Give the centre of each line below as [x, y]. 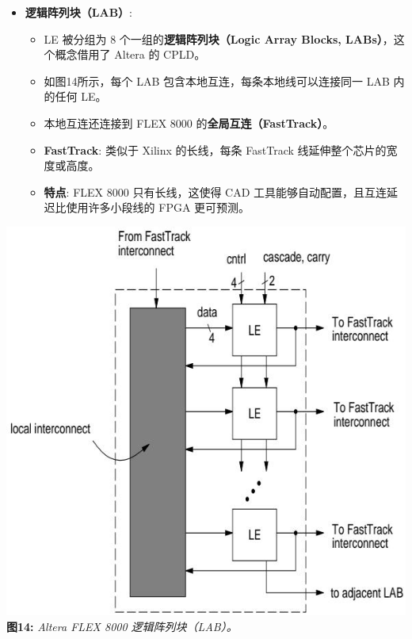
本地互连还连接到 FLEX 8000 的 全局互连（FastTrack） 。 [189, 122]
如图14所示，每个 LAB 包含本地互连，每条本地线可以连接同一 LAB [217, 80]
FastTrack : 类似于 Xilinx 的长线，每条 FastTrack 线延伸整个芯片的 [215, 149]
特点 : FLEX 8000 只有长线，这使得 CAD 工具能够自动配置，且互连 [216, 191]
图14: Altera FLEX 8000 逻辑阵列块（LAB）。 [122, 626]
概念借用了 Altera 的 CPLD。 [130, 54]
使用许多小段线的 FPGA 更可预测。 [158, 207]
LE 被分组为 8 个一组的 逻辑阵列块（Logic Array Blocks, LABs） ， [219, 38]
